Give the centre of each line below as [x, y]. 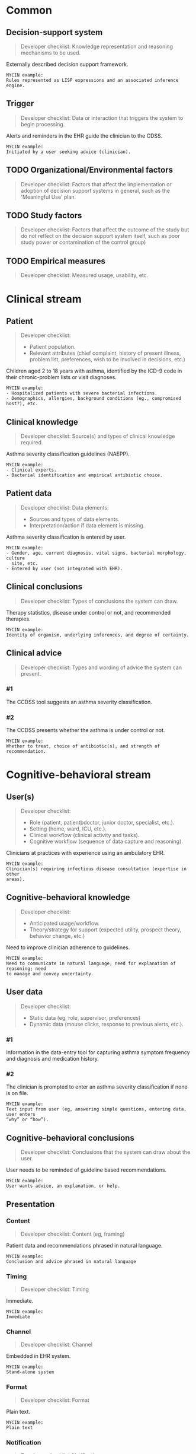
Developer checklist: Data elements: [65, 507]
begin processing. [43, 124]
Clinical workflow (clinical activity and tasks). [84, 835]
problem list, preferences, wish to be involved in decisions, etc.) [107, 359]
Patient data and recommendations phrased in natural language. [84, 1245]
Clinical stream [44, 299]
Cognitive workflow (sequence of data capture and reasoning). [106, 841]
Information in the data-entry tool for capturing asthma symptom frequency [98, 1052]
